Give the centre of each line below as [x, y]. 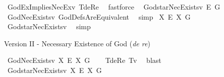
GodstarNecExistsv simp [49, 26]
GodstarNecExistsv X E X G [54, 70]
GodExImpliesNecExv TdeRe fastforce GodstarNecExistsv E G [114, 7]
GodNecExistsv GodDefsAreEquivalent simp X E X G [99, 16]
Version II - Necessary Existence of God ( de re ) [77, 43]
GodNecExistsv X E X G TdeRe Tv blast [84, 60]
